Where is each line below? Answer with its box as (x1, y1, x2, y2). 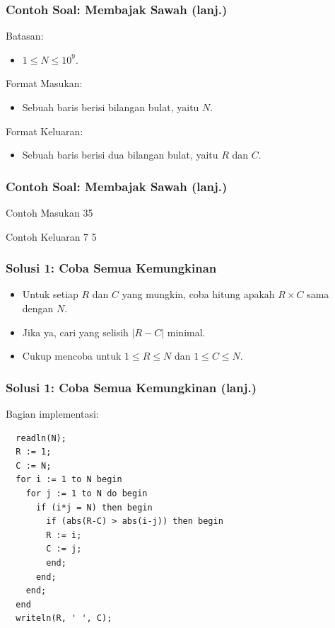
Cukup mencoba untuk (22, 348, 122, 363)
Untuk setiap (22, 287, 78, 302)
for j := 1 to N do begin (25, 488, 148, 498)
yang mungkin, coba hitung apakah (122, 287, 275, 302)
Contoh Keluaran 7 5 (6, 229, 97, 244)
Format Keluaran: (6, 123, 83, 138)
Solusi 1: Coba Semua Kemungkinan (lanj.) (6, 378, 257, 396)
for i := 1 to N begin (16, 474, 122, 485)
